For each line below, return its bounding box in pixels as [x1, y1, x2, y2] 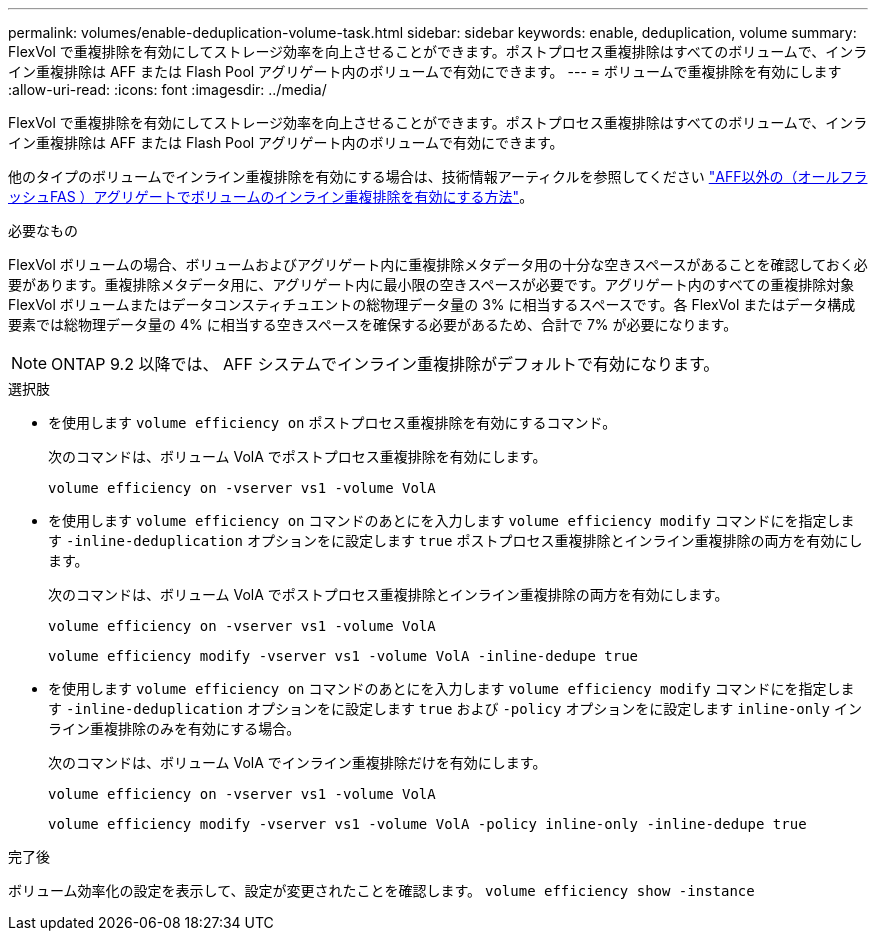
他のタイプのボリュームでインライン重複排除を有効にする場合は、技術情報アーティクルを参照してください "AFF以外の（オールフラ [8, 168, 868, 185]
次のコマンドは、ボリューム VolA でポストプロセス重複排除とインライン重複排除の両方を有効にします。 [48, 586, 729, 603]
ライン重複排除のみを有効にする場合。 [48, 720, 301, 737]
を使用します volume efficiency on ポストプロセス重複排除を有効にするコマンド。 [48, 414, 617, 431]
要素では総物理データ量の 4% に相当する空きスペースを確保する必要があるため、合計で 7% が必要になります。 [8, 316, 738, 333]
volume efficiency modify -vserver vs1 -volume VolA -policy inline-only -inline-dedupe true [48, 816, 807, 832]
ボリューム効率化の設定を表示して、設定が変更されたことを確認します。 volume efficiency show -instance [8, 882, 755, 899]
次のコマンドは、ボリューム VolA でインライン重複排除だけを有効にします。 [48, 754, 547, 771]
